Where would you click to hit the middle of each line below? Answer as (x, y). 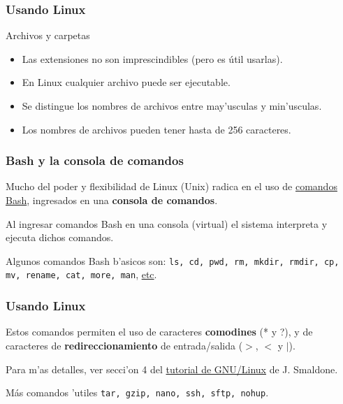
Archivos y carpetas (48, 35)
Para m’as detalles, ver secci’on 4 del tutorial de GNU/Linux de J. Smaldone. (172, 369)
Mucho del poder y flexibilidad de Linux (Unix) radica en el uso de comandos (171, 186)
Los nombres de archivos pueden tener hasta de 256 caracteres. (156, 129)
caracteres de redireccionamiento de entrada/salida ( (124, 345)
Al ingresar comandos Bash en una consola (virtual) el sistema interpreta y (167, 223)
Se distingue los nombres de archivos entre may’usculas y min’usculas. (172, 106)
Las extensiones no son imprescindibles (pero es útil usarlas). (152, 58)
